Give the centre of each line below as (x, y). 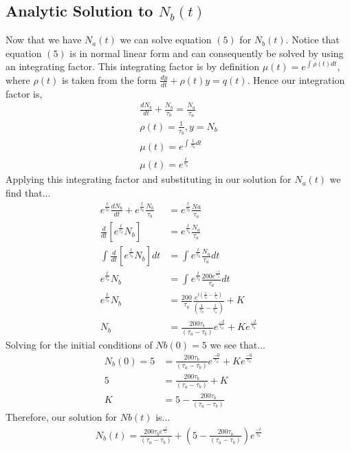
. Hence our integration (296, 79)
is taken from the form (109, 79)
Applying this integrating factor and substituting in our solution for (149, 179)
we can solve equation (166, 40)
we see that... (238, 344)
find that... (28, 192)
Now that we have (44, 40)
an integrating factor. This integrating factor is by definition (133, 66)
